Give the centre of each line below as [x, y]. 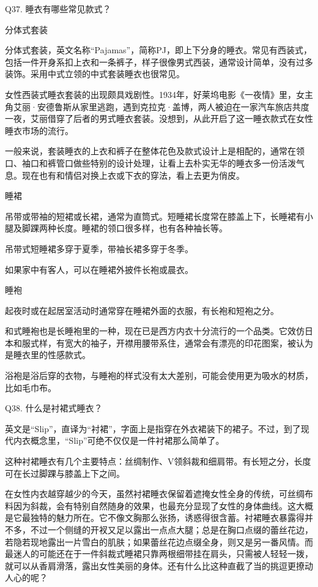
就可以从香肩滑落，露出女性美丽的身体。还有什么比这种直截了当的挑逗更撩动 [159, 565]
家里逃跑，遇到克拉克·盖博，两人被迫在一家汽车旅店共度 [194, 106]
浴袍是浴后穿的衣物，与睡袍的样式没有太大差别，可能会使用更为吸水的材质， [159, 376]
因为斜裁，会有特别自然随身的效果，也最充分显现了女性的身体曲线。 [150, 505]
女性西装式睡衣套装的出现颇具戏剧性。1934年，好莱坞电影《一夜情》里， [150, 94]
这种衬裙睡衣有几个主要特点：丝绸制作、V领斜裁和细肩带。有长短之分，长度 [158, 461]
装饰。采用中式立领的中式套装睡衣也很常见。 [95, 74]
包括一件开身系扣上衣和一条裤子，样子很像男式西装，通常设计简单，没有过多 [159, 62]
